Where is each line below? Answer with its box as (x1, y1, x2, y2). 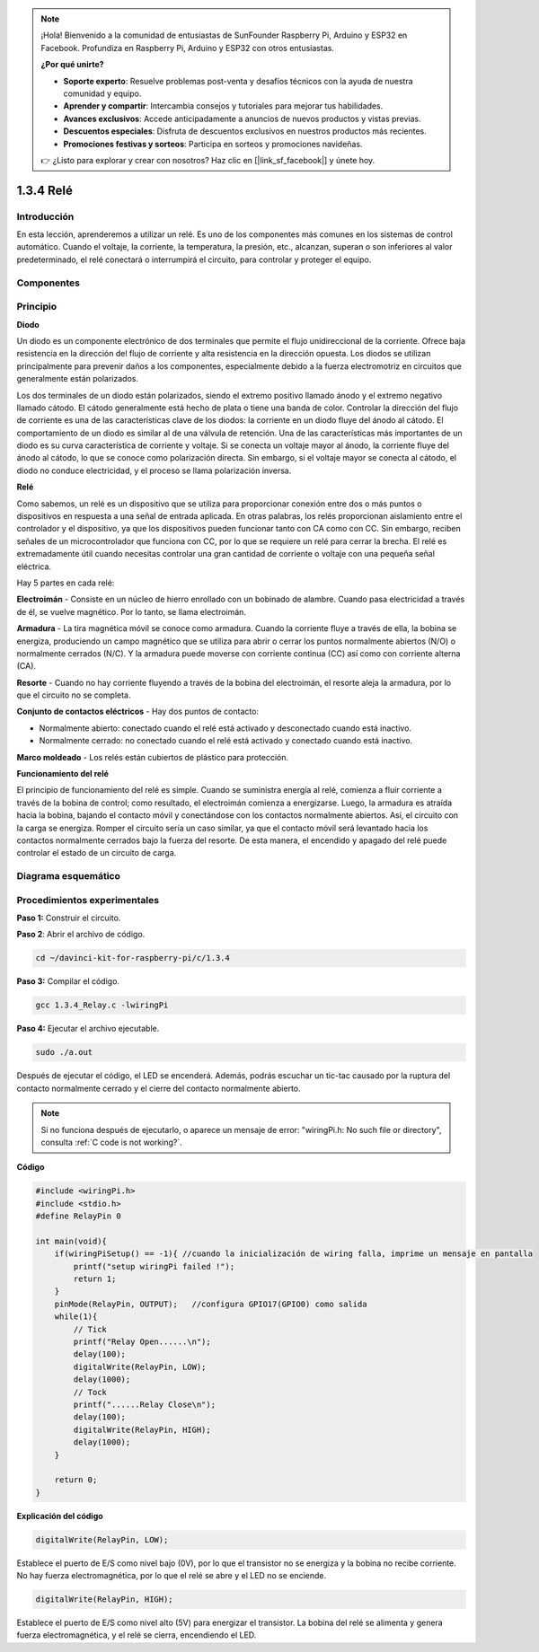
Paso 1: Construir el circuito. (16, 912, 121, 924)
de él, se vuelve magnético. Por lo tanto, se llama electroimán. (16, 606, 247, 617)
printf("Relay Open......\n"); (73, 1337, 211, 1347)
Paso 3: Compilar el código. (16, 976, 120, 987)
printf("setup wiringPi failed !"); (73, 1261, 235, 1271)
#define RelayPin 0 (35, 1211, 121, 1221)
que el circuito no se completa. (16, 690, 131, 700)
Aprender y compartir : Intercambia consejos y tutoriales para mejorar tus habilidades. (63, 101, 384, 111)
